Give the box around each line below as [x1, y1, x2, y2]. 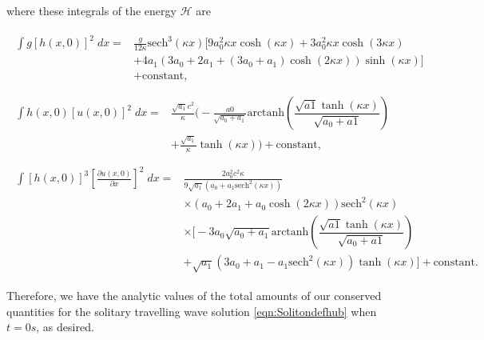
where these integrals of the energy [6, 2, 177, 18]
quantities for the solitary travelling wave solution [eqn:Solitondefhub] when [6, 302, 377, 319]
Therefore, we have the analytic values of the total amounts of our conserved [6, 287, 382, 304]
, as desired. [36, 318, 94, 335]
